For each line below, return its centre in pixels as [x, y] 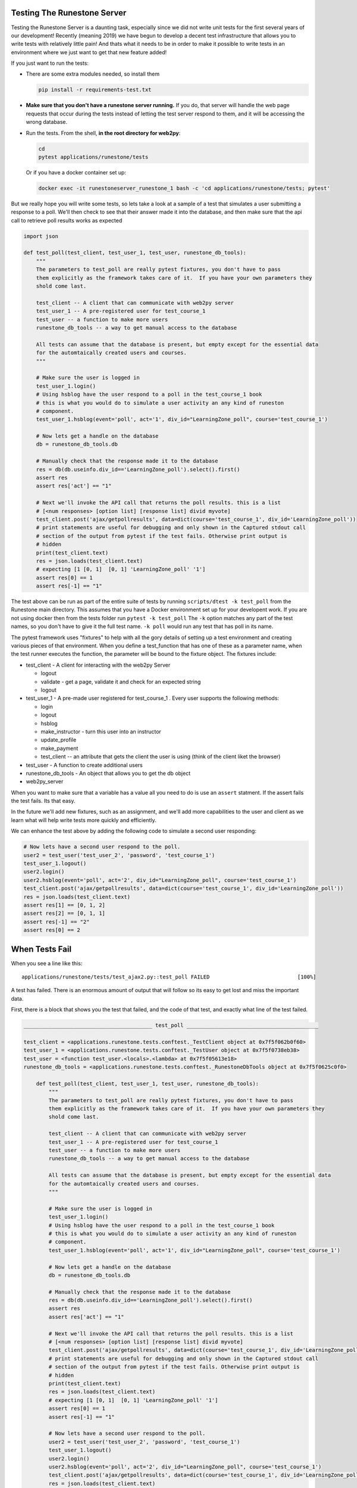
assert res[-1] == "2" [57, 922]
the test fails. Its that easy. [43, 801]
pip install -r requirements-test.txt [95, 90]
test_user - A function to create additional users [84, 765]
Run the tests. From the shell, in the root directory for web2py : [103, 133]
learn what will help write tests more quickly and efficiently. [84, 820]
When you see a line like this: [47, 963]
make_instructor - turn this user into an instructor [101, 732]
